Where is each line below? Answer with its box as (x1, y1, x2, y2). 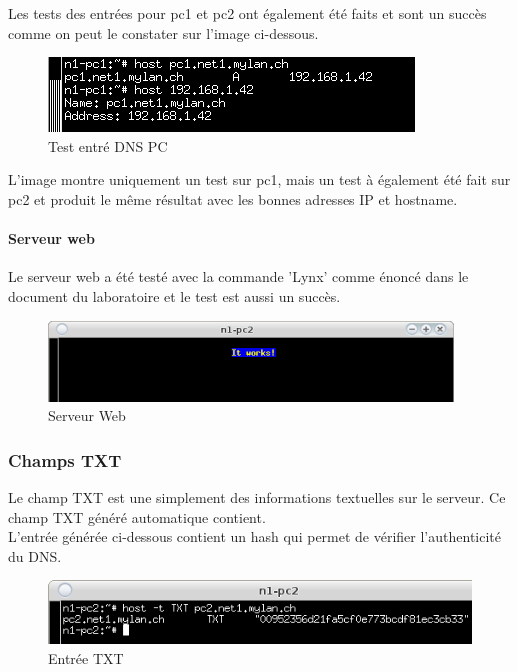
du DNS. (8, 545, 62, 566)
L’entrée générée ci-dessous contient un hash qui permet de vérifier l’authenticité (8, 526, 501, 547)
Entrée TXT (48, 647, 124, 668)
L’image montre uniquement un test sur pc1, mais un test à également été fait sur (8, 169, 511, 190)
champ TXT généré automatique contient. (8, 506, 266, 527)
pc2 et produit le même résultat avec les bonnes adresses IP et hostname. (8, 188, 458, 209)
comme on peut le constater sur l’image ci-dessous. (8, 22, 319, 43)
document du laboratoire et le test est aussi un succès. (8, 285, 341, 306)
